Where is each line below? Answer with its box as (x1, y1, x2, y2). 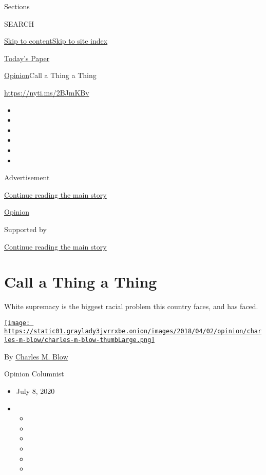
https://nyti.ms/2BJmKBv (4, 87, 89, 98)
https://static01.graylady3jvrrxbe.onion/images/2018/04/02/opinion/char (4, 328, 262, 335)
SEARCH (4, 18, 34, 29)
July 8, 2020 (16, 385, 55, 396)
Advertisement (4, 172, 50, 183)
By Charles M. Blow (4, 351, 68, 362)
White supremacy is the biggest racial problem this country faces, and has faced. (4, 301, 258, 312)
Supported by (4, 223, 47, 234)
